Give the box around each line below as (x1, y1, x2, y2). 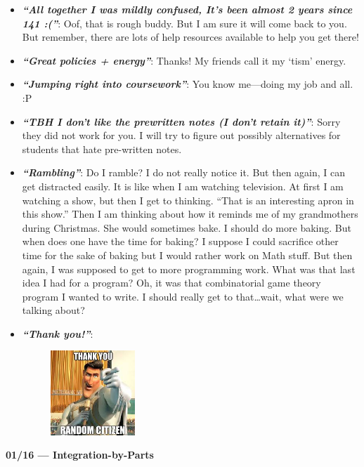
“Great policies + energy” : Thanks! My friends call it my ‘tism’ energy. (22, 53, 346, 67)
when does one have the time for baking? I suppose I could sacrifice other (22, 234, 339, 249)
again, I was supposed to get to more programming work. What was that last (22, 261, 356, 276)
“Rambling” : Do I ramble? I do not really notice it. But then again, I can (22, 165, 346, 180)
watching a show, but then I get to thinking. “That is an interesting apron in (22, 192, 354, 207)
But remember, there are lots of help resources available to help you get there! (22, 29, 359, 44)
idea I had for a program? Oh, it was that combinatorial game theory (22, 275, 321, 290)
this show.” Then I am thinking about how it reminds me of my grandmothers (22, 206, 358, 221)
